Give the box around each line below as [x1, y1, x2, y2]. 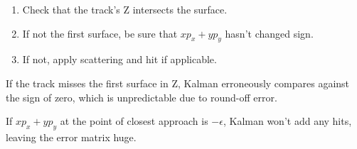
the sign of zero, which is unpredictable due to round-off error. [6, 89, 277, 104]
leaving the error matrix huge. [6, 129, 137, 144]
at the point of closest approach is [60, 114, 208, 128]
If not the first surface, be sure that [22, 26, 178, 40]
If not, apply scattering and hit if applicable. [22, 52, 217, 67]
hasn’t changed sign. [225, 26, 314, 40]
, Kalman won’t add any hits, [223, 114, 352, 128]
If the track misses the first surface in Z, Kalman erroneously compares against [6, 75, 350, 90]
